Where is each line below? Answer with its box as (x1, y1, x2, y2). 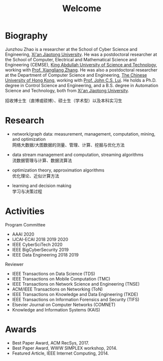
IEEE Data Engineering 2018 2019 (12, 252, 79, 258)
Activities (5, 206, 45, 217)
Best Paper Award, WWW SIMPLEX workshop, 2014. (12, 345, 118, 351)
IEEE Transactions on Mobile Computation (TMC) (12, 275, 110, 282)
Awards (5, 324, 37, 335)
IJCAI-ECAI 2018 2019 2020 (12, 236, 69, 242)
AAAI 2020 (12, 231, 35, 237)
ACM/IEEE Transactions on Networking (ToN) (12, 286, 103, 292)
